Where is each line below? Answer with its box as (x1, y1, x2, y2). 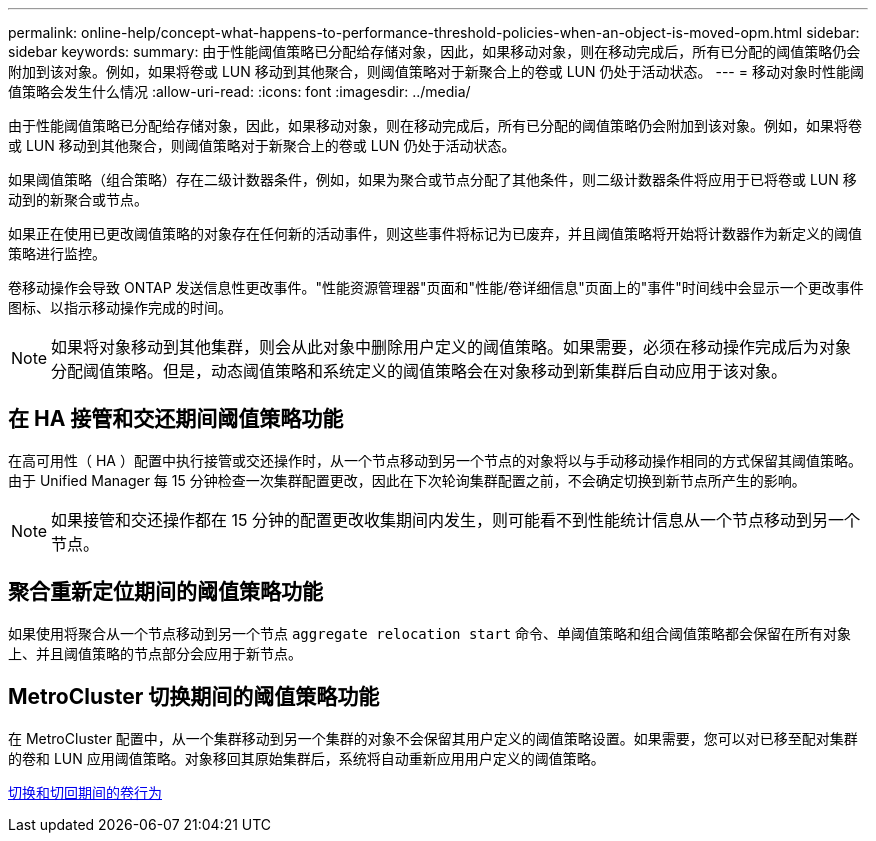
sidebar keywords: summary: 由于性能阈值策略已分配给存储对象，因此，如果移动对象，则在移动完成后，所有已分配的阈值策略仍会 (8, 43, 861, 60)
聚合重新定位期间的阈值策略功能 (8, 579, 323, 605)
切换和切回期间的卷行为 (8, 783, 162, 801)
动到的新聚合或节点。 (8, 191, 148, 208)
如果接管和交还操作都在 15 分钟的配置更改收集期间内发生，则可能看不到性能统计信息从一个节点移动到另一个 (51, 509, 861, 530)
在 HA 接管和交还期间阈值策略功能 (8, 406, 344, 432)
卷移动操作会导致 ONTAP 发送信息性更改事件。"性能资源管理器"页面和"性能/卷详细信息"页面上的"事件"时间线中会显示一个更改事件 (8, 279, 864, 296)
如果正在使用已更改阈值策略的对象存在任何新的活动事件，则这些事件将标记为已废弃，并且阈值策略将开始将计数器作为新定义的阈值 (8, 225, 862, 242)
